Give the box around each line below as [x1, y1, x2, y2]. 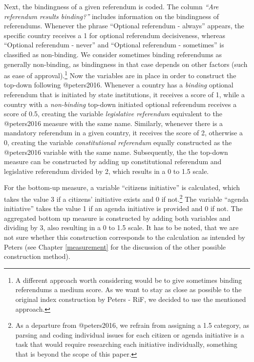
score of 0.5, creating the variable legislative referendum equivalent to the [4, 108, 222, 119]
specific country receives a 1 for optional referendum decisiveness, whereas [4, 30, 225, 40]
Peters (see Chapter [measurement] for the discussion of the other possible [4, 241, 226, 252]
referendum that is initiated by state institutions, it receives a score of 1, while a [4, 89, 245, 99]
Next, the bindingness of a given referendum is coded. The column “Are [4, 1, 219, 11]
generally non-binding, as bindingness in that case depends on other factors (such [4, 59, 248, 69]
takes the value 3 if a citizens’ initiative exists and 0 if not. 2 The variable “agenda [4, 192, 249, 204]
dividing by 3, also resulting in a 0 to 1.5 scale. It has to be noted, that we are [4, 222, 239, 233]
